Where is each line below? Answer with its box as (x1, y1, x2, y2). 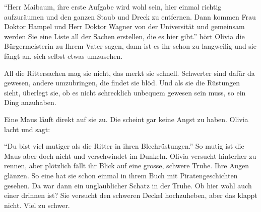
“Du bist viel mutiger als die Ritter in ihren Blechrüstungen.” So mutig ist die (4, 141, 244, 151)
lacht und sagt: (4, 124, 50, 134)
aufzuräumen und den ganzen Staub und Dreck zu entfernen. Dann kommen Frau (4, 11, 256, 22)
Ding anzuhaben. (4, 97, 56, 108)
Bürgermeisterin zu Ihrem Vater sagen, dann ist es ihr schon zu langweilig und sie (4, 41, 256, 51)
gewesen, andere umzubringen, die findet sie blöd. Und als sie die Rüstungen (4, 77, 240, 88)
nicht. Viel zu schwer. (4, 199, 70, 210)
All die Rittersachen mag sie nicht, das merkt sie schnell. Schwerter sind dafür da (4, 67, 255, 78)
